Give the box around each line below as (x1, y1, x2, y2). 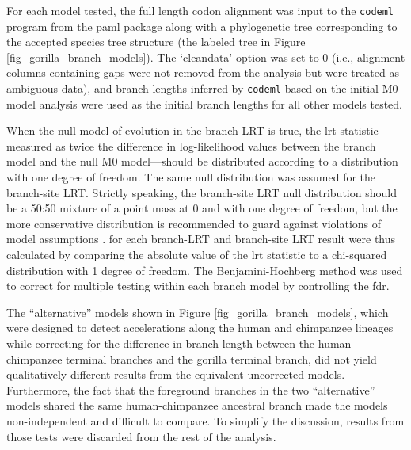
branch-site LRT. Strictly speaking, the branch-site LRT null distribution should (6, 184, 397, 200)
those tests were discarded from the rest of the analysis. (6, 428, 276, 444)
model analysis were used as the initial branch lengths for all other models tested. (6, 95, 403, 112)
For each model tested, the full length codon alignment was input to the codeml (6, 2, 394, 18)
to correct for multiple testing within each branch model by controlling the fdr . (6, 277, 390, 294)
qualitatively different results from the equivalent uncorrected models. (6, 366, 345, 383)
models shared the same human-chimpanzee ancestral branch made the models (6, 397, 388, 414)
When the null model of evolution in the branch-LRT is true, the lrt (6, 122, 337, 139)
